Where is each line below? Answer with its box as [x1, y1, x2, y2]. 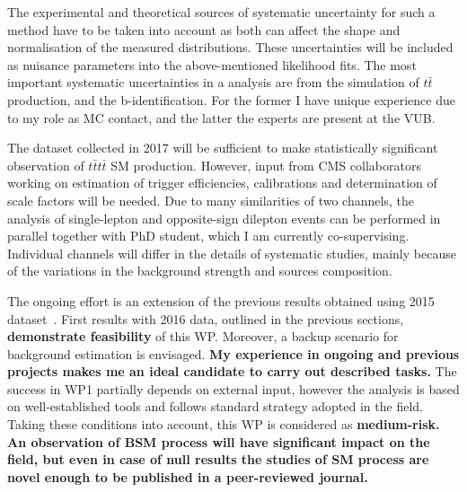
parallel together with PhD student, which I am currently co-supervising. [7, 226, 410, 245]
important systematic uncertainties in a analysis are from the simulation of [7, 73, 419, 92]
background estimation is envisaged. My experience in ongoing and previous [7, 344, 460, 363]
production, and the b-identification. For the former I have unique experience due [7, 90, 455, 109]
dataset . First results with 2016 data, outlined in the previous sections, [7, 309, 404, 328]
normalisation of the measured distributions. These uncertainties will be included [7, 38, 454, 57]
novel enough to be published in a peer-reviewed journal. [7, 467, 368, 486]
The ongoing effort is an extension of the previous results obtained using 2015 [7, 291, 435, 310]
